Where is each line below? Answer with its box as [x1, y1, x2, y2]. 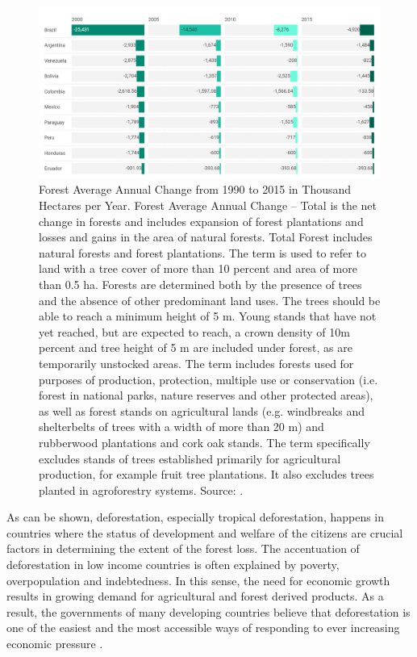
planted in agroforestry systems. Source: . [39, 481, 244, 498]
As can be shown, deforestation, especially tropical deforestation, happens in [6, 508, 385, 525]
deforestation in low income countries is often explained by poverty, [6, 556, 340, 573]
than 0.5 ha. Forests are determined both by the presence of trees [39, 275, 362, 292]
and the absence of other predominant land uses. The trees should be [39, 291, 381, 308]
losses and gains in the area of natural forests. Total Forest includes [39, 228, 373, 245]
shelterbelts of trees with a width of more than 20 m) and [39, 418, 324, 435]
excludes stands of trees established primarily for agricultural [39, 450, 341, 467]
